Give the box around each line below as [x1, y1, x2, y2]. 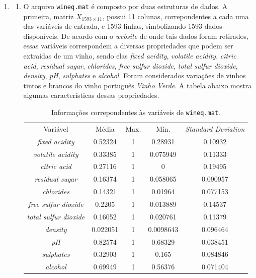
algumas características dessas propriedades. [23, 90, 159, 100]
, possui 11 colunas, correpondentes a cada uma [102, 11, 249, 21]
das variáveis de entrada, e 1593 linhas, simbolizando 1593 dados [23, 21, 222, 31]
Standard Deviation [185, 123, 245, 134]
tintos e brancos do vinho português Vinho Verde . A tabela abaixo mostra [23, 80, 252, 90]
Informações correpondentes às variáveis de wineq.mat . [51, 107, 220, 117]
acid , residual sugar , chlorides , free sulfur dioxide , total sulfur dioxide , [23, 60, 238, 71]
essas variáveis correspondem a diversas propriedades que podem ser [23, 40, 233, 51]
